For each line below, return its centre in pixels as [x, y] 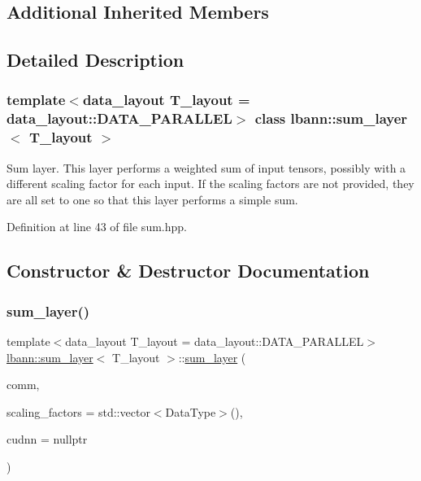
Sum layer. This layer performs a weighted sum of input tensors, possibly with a [206, 167]
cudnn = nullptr [47, 439]
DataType [191, 411]
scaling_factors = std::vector [78, 411]
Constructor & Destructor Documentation [188, 271]
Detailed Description [95, 60]
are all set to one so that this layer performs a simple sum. [152, 199]
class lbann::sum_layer [331, 118]
